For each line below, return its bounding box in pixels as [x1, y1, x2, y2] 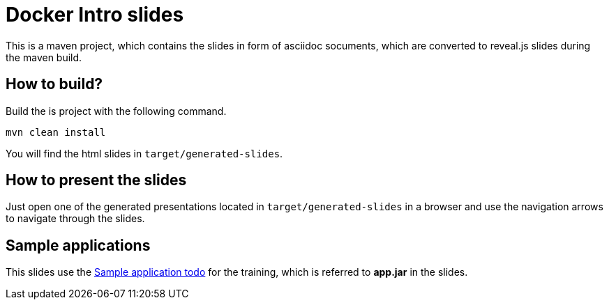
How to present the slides [6, 171, 187, 189]
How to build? [6, 75, 103, 93]
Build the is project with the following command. [6, 104, 227, 117]
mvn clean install [6, 126, 106, 138]
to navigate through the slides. [6, 212, 145, 225]
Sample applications [6, 236, 151, 254]
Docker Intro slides [6, 3, 184, 26]
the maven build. [6, 51, 82, 63]
